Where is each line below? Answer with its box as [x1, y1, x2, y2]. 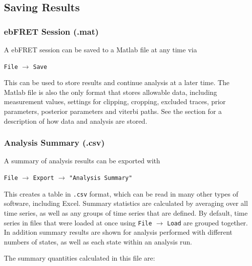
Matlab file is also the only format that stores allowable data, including [4, 87, 217, 97]
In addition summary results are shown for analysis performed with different [4, 227, 232, 237]
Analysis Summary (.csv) [4, 136, 105, 149]
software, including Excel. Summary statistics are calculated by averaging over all [4, 198, 248, 208]
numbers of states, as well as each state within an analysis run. [4, 236, 192, 246]
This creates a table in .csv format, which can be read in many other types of [4, 188, 238, 199]
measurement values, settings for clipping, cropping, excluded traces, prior [4, 96, 226, 107]
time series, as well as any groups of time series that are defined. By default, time [4, 207, 248, 218]
